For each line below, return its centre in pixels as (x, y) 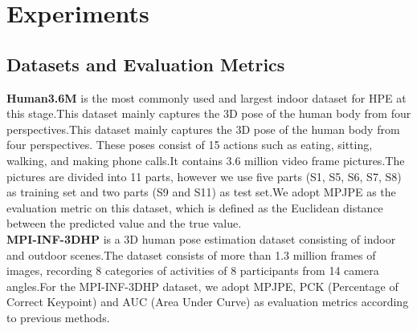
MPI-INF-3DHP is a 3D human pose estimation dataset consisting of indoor (201, 238)
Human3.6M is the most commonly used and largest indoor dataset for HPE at (206, 97)
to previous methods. (58, 317)
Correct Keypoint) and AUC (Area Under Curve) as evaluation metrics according (208, 302)
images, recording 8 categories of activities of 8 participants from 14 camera (193, 270)
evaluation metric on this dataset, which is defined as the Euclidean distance (195, 207)
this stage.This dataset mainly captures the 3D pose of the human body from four (209, 113)
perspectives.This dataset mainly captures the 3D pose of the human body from (203, 129)
